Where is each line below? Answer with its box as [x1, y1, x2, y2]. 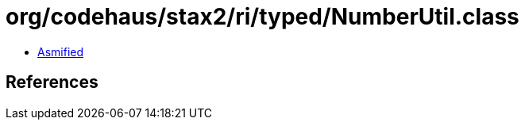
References [6, 72, 98, 93]
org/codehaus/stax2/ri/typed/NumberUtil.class [6, 3, 519, 30]
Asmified [37, 44, 84, 59]
